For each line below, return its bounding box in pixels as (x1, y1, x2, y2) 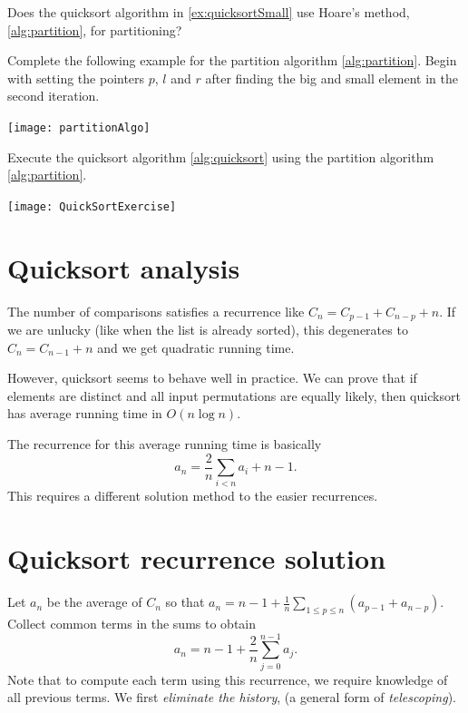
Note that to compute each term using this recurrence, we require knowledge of (7, 669, 448, 689)
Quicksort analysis (7, 249, 240, 286)
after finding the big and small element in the (205, 68, 459, 87)
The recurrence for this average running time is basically (7, 435, 322, 454)
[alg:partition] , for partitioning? (7, 20, 182, 39)
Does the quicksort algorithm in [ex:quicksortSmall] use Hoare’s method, (7, 3, 410, 21)
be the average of (46, 592, 142, 611)
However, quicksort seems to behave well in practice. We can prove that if (7, 368, 417, 387)
